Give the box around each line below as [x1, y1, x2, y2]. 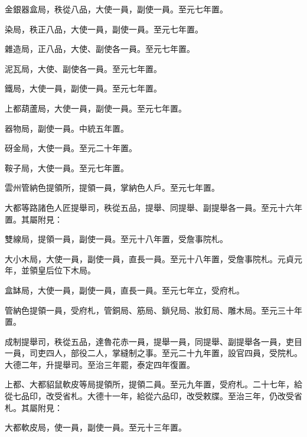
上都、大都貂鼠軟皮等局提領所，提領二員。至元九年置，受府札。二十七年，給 [5, 378, 302, 390]
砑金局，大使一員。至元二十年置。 [5, 142, 137, 154]
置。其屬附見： [5, 213, 63, 225]
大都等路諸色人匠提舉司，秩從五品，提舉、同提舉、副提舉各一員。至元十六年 [5, 201, 302, 213]
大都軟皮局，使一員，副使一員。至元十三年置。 [5, 421, 187, 433]
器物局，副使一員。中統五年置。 [5, 122, 129, 134]
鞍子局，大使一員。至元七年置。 [5, 161, 129, 174]
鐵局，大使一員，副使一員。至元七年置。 [5, 82, 162, 94]
